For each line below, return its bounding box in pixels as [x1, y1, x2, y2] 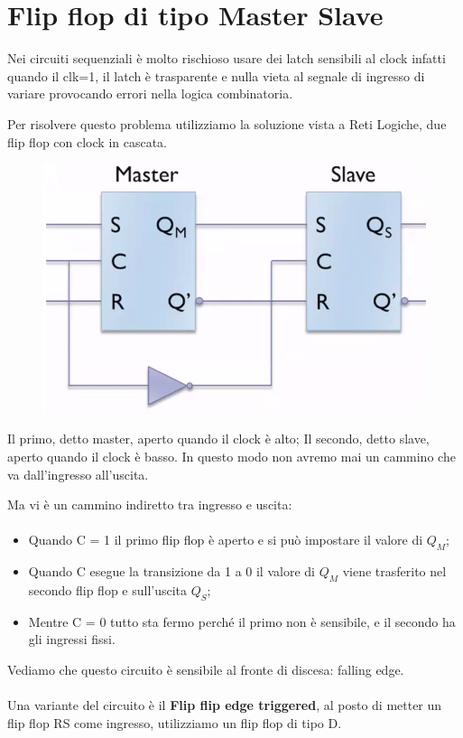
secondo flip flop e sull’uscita [28, 580, 188, 599]
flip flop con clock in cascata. [7, 132, 168, 151]
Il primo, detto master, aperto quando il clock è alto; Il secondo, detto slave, [7, 429, 430, 448]
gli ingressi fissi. [28, 630, 116, 649]
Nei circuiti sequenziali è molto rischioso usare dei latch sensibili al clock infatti [7, 49, 446, 68]
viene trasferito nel [342, 562, 447, 581]
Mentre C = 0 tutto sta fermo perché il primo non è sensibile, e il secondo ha [28, 612, 456, 631]
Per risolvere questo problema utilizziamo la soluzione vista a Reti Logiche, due [7, 114, 447, 133]
